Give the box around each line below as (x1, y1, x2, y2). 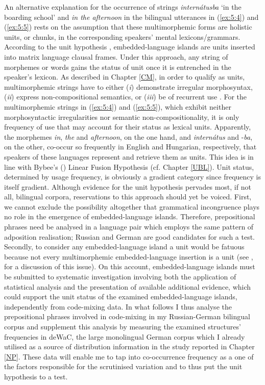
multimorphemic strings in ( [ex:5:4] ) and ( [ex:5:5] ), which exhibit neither (4, 101, 231, 112)
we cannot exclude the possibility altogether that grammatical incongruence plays (4, 201, 260, 212)
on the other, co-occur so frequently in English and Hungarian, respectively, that (4, 141, 257, 152)
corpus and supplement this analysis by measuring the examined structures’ (4, 321, 241, 331)
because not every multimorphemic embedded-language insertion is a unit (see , (4, 251, 253, 262)
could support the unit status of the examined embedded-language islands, (4, 291, 237, 302)
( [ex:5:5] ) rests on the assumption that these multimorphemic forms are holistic (4, 21, 252, 32)
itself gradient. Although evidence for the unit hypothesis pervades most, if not (4, 181, 251, 192)
